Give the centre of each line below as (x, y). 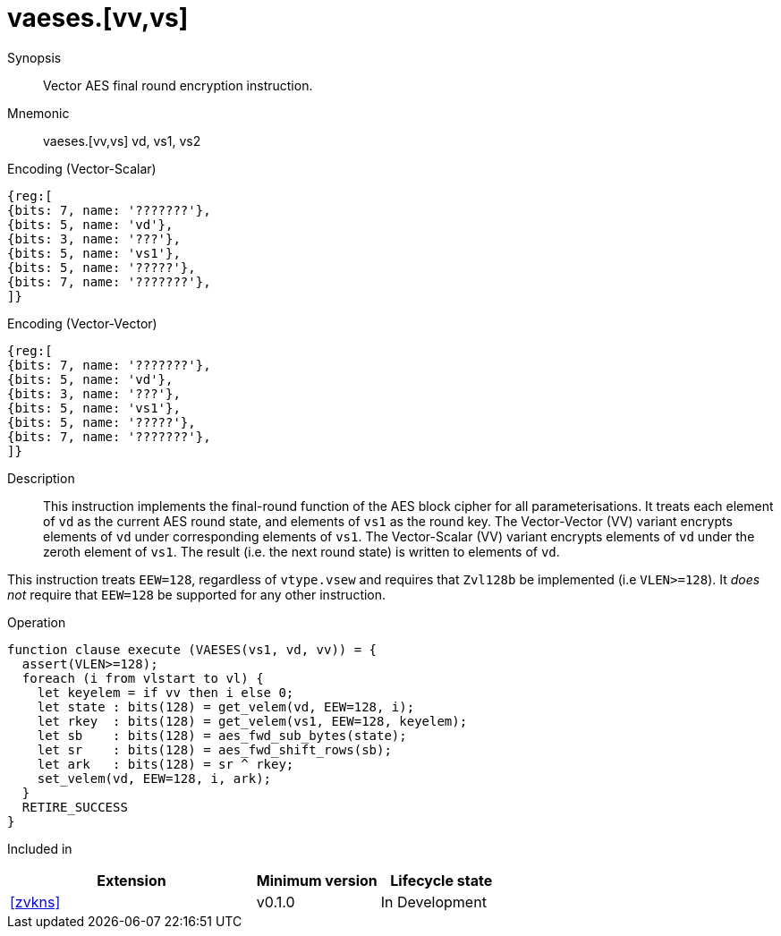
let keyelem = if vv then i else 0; (166, 692)
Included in (40, 848)
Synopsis (34, 57)
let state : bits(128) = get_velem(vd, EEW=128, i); (226, 706)
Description (41, 478)
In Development (433, 902)
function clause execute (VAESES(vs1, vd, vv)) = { (192, 649)
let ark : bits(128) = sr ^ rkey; (166, 764)
